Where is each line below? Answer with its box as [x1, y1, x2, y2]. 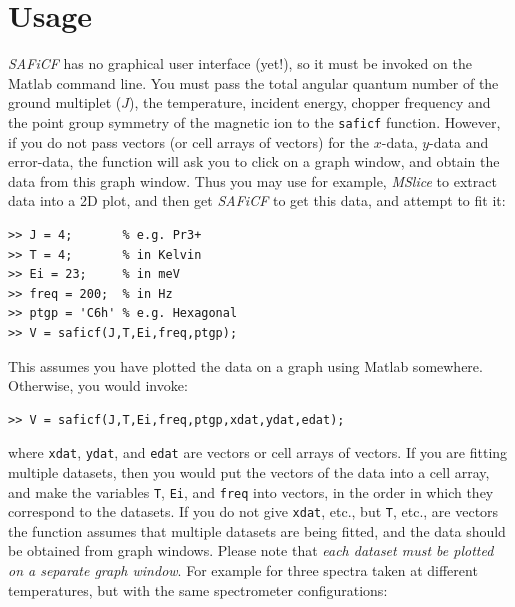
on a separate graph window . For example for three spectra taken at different [8, 560, 478, 581]
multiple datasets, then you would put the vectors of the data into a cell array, [8, 461, 490, 482]
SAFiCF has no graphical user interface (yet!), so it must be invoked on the [8, 53, 472, 74]
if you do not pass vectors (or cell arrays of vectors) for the [8, 131, 370, 152]
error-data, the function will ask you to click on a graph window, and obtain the [8, 151, 500, 172]
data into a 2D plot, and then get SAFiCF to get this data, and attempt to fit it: [8, 190, 506, 211]
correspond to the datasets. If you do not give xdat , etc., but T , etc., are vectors [8, 501, 499, 522]
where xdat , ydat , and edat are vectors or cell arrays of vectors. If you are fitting [8, 442, 508, 463]
